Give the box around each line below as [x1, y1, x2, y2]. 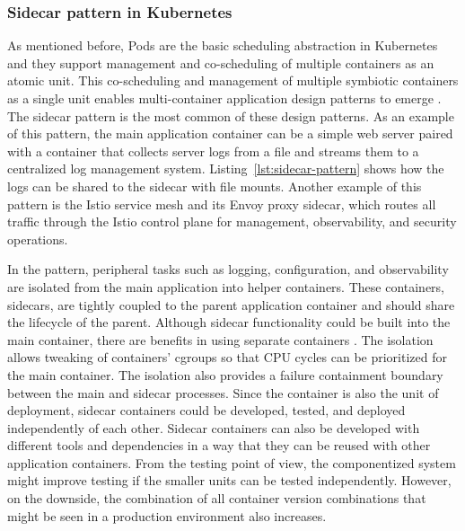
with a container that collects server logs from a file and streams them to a [7, 141, 419, 160]
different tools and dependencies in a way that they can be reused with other [7, 436, 431, 455]
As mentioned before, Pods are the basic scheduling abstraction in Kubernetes [7, 36, 438, 55]
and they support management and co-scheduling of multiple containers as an [7, 53, 434, 72]
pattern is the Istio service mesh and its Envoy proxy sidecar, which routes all [7, 194, 436, 213]
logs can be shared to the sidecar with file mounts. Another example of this [7, 176, 422, 195]
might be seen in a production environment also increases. [7, 506, 327, 525]
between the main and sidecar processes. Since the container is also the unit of [7, 383, 439, 402]
